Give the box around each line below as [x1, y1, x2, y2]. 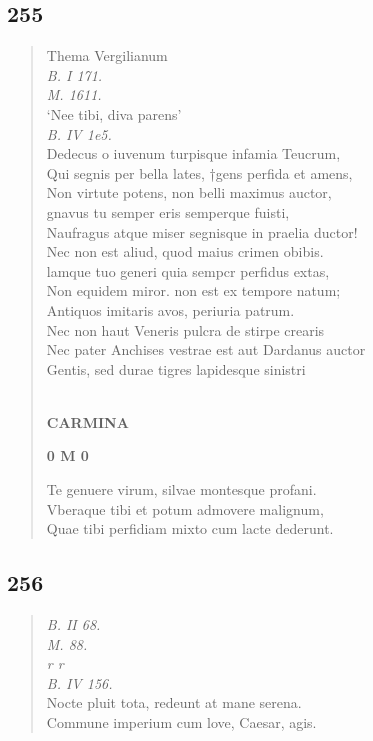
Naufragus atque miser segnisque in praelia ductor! [46, 221, 358, 242]
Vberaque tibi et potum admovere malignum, [46, 498, 324, 519]
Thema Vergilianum [46, 45, 168, 66]
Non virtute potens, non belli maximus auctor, [46, 182, 332, 203]
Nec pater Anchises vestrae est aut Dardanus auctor [46, 339, 366, 360]
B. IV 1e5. [46, 123, 112, 144]
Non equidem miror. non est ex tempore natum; [46, 280, 341, 301]
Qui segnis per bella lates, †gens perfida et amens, [46, 162, 353, 183]
